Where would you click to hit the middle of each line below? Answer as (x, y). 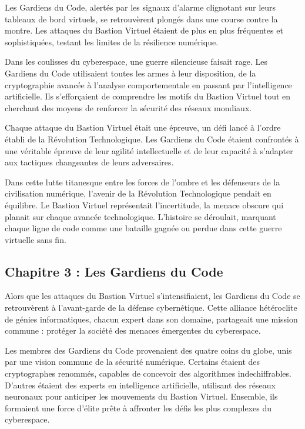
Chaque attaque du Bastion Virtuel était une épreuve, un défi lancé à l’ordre (143, 127)
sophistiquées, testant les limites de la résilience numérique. (112, 41)
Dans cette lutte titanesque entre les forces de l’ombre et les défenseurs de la (143, 182)
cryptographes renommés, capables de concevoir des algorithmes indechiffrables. (148, 373)
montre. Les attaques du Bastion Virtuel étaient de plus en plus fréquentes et (144, 30)
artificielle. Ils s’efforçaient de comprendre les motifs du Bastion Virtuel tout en (148, 96)
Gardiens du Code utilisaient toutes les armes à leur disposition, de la (130, 73)
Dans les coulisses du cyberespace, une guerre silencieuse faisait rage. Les (136, 61)
